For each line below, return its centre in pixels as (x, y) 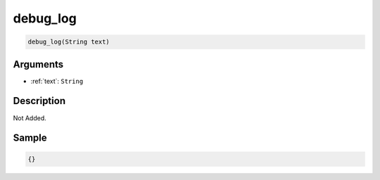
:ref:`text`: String (57, 81)
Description (39, 101)
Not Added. (30, 118)
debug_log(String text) (69, 42)
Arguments (38, 64)
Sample (30, 138)
